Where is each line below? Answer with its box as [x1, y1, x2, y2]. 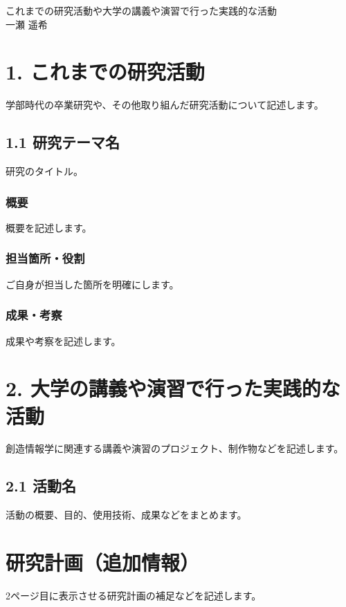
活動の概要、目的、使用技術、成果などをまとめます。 [6, 507, 247, 522]
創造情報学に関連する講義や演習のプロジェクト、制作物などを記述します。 [6, 441, 344, 456]
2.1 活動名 [6, 475, 76, 496]
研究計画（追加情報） [6, 548, 200, 577]
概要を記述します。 [6, 220, 92, 234]
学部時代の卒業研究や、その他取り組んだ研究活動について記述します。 [6, 97, 324, 112]
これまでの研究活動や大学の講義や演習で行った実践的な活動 [6, 3, 277, 17]
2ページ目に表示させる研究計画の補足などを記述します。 [6, 588, 262, 602]
